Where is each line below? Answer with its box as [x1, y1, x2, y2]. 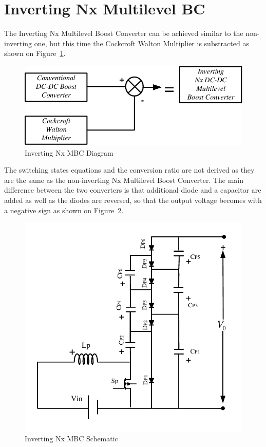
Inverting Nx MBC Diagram [25, 147, 113, 158]
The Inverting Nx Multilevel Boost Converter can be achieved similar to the [4, 28, 243, 39]
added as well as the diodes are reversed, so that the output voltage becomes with [4, 195, 262, 206]
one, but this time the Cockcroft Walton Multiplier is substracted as [34, 38, 249, 48]
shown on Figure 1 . [4, 48, 66, 59]
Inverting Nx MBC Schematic [25, 433, 118, 444]
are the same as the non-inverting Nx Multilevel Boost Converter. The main [4, 174, 244, 185]
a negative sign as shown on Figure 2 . [4, 204, 124, 215]
